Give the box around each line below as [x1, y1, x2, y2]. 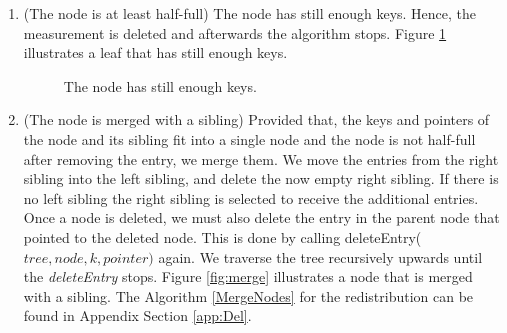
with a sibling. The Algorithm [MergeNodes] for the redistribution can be [23, 285, 474, 306]
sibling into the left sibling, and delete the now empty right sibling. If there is [23, 168, 499, 189]
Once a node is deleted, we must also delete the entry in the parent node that [23, 207, 500, 228]
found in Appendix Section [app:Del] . [23, 305, 252, 326]
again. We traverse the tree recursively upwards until [158, 246, 483, 267]
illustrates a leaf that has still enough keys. [23, 42, 288, 63]
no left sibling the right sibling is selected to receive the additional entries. [23, 187, 479, 208]
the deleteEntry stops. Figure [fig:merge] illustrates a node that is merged [23, 266, 473, 287]
